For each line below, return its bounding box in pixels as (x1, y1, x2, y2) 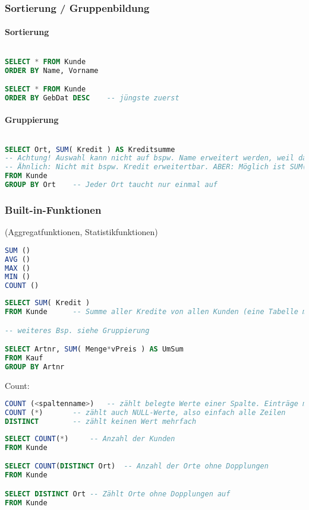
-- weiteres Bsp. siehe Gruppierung (5, 326, 150, 335)
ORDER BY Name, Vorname (5, 66, 99, 75)
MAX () (5, 264, 30, 273)
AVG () (5, 255, 30, 264)
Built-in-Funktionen (5, 202, 102, 217)
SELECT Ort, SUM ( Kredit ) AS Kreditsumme (5, 145, 175, 154)
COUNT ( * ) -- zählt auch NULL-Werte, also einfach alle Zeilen (5, 408, 286, 417)
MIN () (5, 273, 30, 281)
